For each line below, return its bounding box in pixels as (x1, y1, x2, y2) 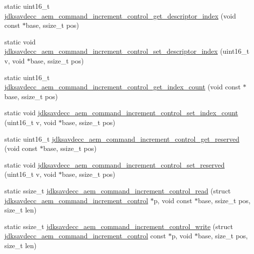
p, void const (153, 195, 192, 205)
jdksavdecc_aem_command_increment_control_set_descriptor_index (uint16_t (4, 46, 250, 56)
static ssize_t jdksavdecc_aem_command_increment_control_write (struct (4, 221, 233, 231)
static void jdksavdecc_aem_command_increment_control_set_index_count (4, 107, 238, 118)
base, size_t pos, (198, 231, 248, 241)
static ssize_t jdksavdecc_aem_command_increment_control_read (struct (4, 185, 231, 195)
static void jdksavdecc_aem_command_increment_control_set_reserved (4, 159, 225, 169)
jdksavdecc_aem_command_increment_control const (4, 231, 166, 241)
